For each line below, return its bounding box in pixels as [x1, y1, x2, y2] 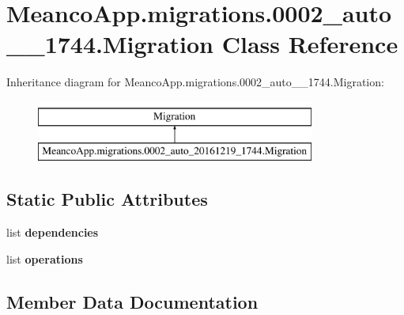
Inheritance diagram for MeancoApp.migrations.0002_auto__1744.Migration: [6, 74, 384, 90]
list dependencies [6, 224, 99, 241]
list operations [6, 250, 83, 267]
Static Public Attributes [6, 187, 208, 211]
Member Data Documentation [6, 289, 259, 313]
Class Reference [221, 28, 398, 60]
